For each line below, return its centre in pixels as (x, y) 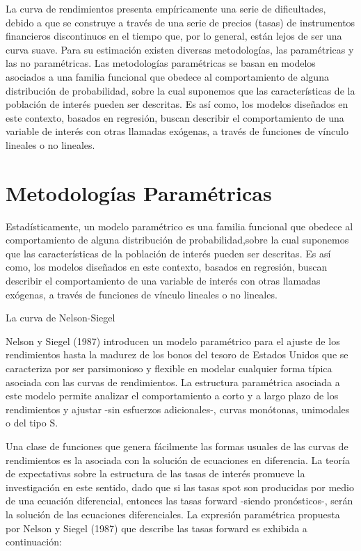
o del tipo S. (32, 423)
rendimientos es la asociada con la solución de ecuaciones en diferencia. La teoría (178, 460)
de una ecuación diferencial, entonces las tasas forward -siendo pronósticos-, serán (179, 501)
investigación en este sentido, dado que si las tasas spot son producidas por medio (180, 487)
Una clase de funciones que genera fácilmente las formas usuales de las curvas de (177, 446)
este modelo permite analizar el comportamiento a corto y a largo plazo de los (172, 396)
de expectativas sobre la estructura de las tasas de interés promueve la (155, 473)
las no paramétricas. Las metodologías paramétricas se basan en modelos (161, 63)
